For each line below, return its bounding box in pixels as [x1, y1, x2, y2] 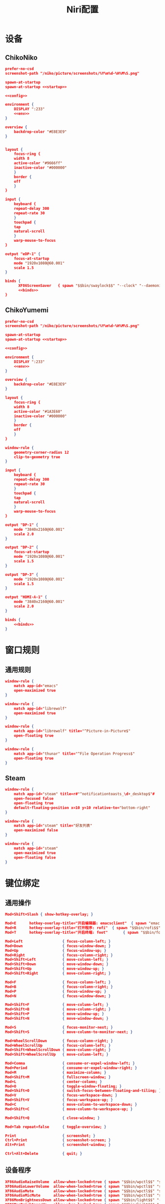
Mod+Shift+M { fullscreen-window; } [5, 1074, 111, 1080]
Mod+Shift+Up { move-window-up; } [5, 966, 105, 972]
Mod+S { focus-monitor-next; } [5, 1025, 113, 1030]
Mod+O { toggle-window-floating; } [5, 1084, 122, 1089]
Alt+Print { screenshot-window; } [5, 1143, 111, 1147]
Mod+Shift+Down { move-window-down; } [5, 962, 109, 967]
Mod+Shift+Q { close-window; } [5, 1116, 100, 1120]
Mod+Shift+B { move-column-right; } [5, 1007, 111, 1012]
